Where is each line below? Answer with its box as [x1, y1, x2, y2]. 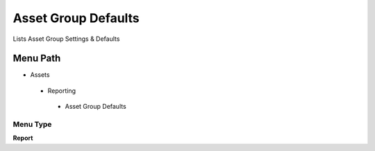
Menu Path [12, 53, 61, 64]
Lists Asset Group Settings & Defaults [12, 35, 120, 43]
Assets [30, 71, 50, 79]
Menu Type [12, 120, 52, 129]
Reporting [47, 87, 76, 95]
